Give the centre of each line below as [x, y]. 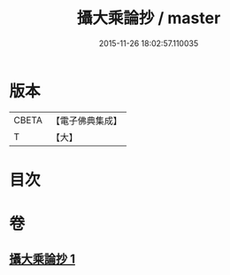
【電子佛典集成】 [86, 121]
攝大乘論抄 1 [42, 259]
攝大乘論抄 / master [149, 18]
